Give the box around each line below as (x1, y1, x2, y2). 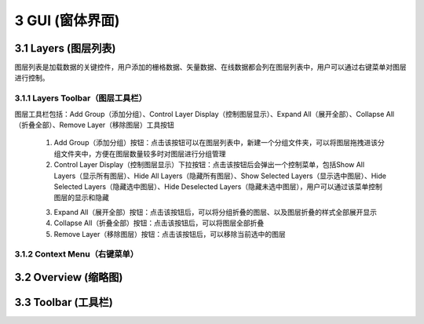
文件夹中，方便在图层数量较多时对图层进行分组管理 (60, 149, 226, 158)
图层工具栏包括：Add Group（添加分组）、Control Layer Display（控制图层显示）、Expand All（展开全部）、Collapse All (14, 109, 395, 118)
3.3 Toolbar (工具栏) (14, 295, 113, 309)
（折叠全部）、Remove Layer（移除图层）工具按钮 (14, 120, 174, 129)
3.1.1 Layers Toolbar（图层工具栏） (14, 93, 147, 104)
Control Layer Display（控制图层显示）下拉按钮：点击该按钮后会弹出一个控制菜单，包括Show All (53, 160, 365, 169)
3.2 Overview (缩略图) (14, 271, 123, 284)
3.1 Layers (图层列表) (14, 42, 116, 55)
